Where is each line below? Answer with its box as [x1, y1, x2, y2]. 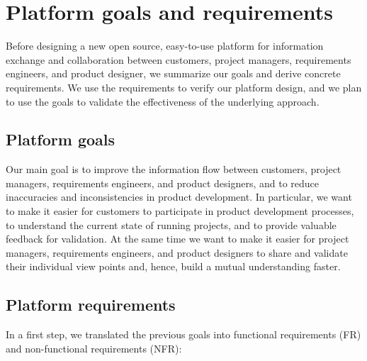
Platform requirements [6, 294, 176, 316]
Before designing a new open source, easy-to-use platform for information [6, 38, 324, 53]
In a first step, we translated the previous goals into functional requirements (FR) [6, 327, 361, 342]
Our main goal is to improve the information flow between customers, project [6, 162, 341, 177]
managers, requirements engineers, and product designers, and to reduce [6, 175, 320, 190]
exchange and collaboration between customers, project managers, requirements [6, 52, 351, 67]
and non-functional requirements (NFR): [6, 340, 182, 355]
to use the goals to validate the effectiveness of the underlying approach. [6, 94, 320, 109]
